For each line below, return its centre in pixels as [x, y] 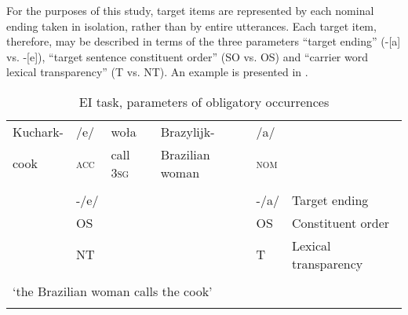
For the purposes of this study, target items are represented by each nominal [190, 10]
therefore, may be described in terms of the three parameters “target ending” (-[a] [204, 41]
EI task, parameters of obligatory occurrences [204, 101]
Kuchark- [38, 131]
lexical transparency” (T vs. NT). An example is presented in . [157, 72]
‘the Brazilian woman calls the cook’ [113, 291]
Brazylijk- [188, 131]
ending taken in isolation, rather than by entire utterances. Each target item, [191, 26]
